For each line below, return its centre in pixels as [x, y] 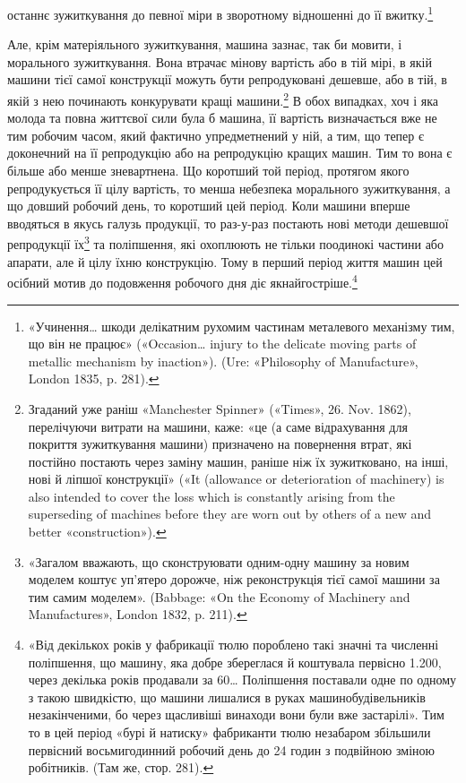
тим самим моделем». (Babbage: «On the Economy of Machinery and [219, 596]
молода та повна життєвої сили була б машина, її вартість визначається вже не [222, 118]
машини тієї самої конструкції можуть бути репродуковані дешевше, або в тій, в [227, 79]
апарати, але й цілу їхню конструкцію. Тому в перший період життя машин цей [225, 261]
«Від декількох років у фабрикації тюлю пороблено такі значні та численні [233, 645]
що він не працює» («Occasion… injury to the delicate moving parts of [222, 344]
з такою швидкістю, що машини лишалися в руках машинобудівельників [227, 697]
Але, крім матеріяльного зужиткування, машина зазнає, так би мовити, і [205, 44]
